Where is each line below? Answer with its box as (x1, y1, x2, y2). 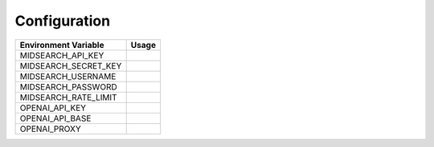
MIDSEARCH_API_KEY (19, 50, 104, 61)
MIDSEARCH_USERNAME (19, 70, 117, 81)
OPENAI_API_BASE (19, 113, 92, 124)
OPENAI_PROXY (19, 123, 82, 134)
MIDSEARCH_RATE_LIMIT (19, 92, 117, 103)
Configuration (14, 12, 111, 30)
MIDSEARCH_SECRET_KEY (19, 60, 122, 71)
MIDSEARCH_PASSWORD (19, 81, 118, 92)
